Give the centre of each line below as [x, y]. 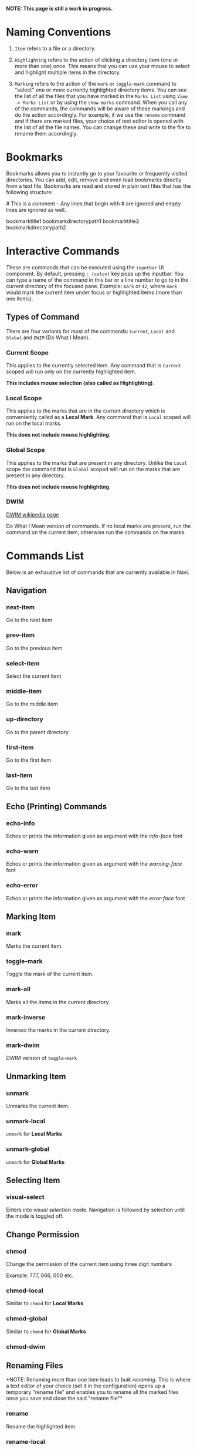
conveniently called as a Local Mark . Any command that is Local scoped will [98, 417]
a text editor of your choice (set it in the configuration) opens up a [86, 1386]
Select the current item [34, 676]
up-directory [25, 720]
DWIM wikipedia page [33, 514]
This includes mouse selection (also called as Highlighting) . [80, 383]
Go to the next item [29, 620]
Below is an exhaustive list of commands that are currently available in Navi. [98, 572]
